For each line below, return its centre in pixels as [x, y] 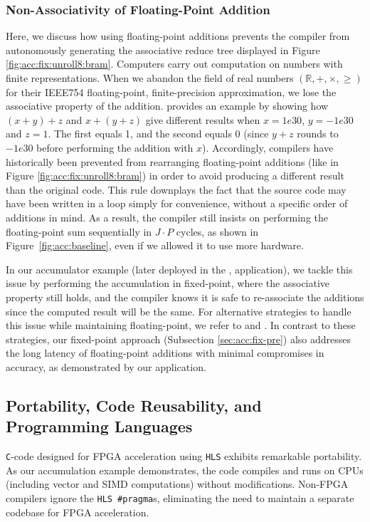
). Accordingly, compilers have [268, 147]
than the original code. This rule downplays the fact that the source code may [176, 189]
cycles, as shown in [217, 231]
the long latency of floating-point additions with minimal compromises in [165, 353]
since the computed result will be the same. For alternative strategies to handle [179, 311]
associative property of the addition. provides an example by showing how [167, 106]
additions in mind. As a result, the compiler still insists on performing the [167, 217]
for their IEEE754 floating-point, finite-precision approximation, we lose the [171, 92]
